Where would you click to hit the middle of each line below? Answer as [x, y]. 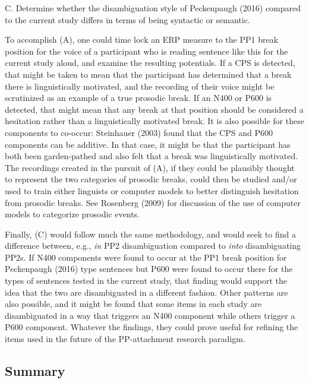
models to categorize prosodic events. [72, 214]
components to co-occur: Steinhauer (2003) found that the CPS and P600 [139, 132]
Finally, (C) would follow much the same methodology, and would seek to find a [150, 234]
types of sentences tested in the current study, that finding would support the [146, 281]
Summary [35, 371]
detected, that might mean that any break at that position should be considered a [154, 109]
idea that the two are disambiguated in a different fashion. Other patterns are [146, 292]
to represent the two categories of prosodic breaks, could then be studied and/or [151, 179]
